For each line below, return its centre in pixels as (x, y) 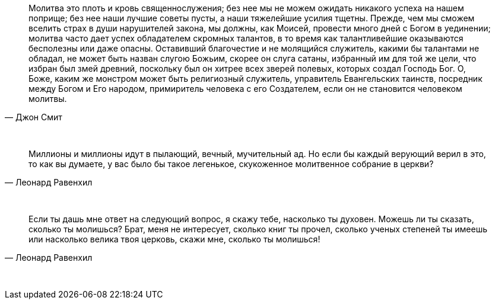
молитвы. (48, 99)
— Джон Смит (34, 117)
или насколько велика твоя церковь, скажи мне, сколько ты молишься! (174, 239)
